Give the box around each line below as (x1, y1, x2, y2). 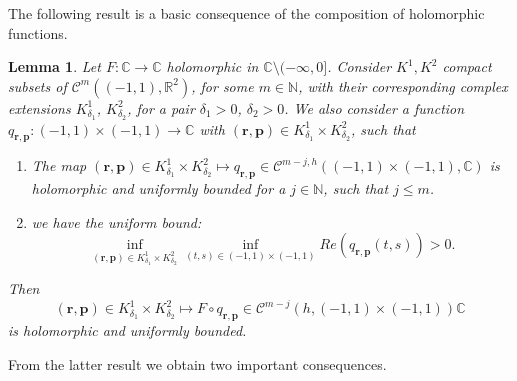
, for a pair (127, 97, 195, 118)
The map (31, 155, 87, 176)
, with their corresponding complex (298, 75, 508, 96)
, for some (191, 75, 254, 96)
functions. (8, 22, 68, 43)
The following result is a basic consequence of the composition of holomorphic (8, 3, 485, 23)
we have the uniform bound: (31, 211, 202, 232)
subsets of (8, 75, 67, 96)
